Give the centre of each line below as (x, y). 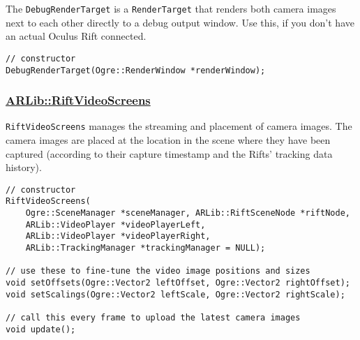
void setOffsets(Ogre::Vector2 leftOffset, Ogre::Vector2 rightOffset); (178, 283)
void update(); (41, 329)
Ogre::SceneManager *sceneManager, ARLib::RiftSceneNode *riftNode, (188, 213)
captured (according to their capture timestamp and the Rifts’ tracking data (169, 153)
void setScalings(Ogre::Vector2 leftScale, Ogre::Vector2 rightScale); (175, 294)
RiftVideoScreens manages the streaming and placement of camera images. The (179, 126)
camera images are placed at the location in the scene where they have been (168, 140)
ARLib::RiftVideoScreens (78, 100)
